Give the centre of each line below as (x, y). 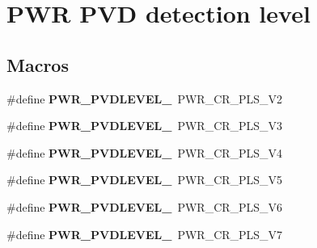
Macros (38, 64)
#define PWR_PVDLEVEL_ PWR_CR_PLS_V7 (145, 234)
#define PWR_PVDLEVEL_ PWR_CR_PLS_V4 (145, 152)
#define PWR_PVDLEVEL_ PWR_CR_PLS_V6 (145, 206)
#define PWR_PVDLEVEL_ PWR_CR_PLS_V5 (145, 180)
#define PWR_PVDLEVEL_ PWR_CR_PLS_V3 (145, 126)
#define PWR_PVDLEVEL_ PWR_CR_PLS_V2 (145, 98)
